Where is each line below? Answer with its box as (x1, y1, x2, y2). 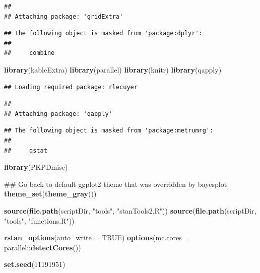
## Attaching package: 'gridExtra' (4, 13, 123, 20)
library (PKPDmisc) (4, 162, 68, 172)
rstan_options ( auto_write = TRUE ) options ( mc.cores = (4, 232, 190, 243)
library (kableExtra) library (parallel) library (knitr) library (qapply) (4, 64, 222, 75)
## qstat (4, 147, 47, 154)
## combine (4, 49, 55, 57)
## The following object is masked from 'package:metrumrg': (4, 127, 214, 134)
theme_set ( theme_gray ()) (4, 188, 97, 199)
